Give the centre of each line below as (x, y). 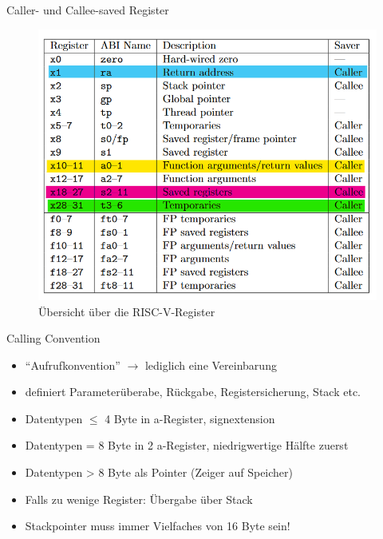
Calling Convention (53, 338)
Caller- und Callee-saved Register (88, 10)
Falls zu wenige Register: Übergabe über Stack (139, 499)
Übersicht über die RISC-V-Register (127, 311)
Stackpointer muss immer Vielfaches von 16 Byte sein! (158, 526)
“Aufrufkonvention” (73, 365)
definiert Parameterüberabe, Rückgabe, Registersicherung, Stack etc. (193, 392)
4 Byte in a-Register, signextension (190, 418)
